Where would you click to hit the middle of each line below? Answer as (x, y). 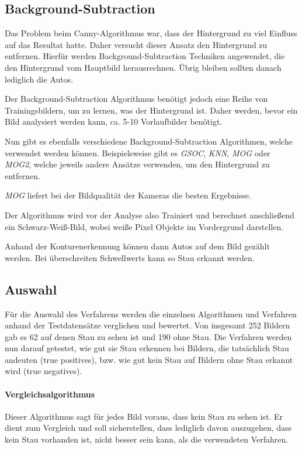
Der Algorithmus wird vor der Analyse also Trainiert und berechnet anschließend (150, 215)
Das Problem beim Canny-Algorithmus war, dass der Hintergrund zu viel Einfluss (151, 33)
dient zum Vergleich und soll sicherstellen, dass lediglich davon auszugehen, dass (148, 428)
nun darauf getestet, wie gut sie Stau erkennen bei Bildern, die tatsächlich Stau (147, 348)
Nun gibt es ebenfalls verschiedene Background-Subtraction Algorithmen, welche (149, 141)
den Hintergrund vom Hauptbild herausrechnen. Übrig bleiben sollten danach (143, 67)
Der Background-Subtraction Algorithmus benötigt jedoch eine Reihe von (136, 99)
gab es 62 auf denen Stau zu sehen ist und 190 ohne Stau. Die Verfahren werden (148, 336)
